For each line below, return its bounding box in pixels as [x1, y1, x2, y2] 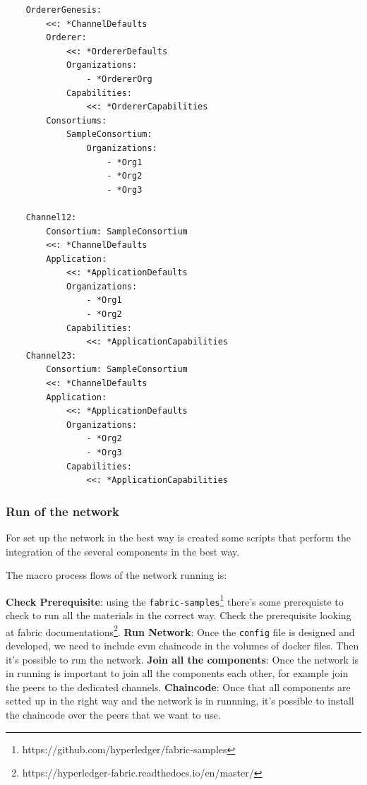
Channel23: [25, 350, 77, 361]
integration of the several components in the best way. [6, 544, 240, 558]
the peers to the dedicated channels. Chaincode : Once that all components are [6, 679, 351, 694]
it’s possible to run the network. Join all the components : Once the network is [6, 652, 359, 666]
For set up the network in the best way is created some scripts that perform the [6, 530, 351, 544]
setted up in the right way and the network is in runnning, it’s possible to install [6, 693, 354, 708]
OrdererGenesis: [25, 5, 102, 15]
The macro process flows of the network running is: [6, 568, 227, 582]
